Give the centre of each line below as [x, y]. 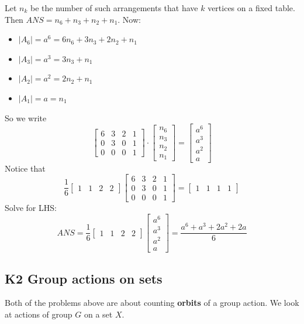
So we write [26, 117]
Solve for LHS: [31, 208]
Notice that [25, 168]
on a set [98, 314]
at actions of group [39, 314]
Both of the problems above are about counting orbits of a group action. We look [152, 303]
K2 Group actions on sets [84, 278]
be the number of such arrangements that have [114, 8]
